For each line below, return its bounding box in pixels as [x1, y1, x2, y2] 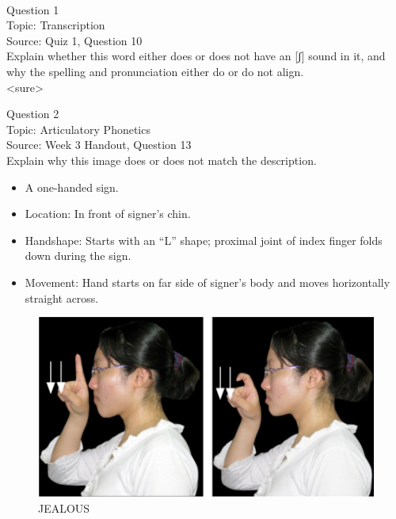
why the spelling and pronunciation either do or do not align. [6, 63, 304, 79]
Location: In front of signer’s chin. [25, 205, 191, 222]
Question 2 [6, 105, 59, 122]
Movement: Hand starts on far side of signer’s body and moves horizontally [25, 273, 390, 290]
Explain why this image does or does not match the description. [6, 151, 317, 168]
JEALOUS [38, 499, 90, 516]
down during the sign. [25, 247, 131, 264]
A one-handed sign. [25, 178, 119, 195]
